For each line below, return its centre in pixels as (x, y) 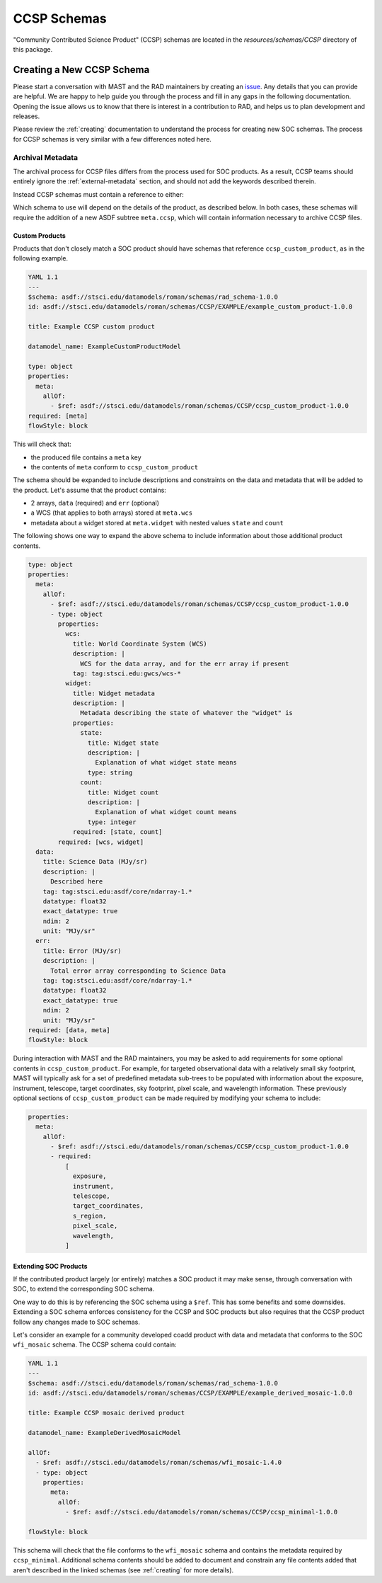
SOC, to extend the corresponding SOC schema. (84, 1289)
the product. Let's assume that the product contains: (89, 490)
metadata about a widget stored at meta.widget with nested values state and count (157, 522)
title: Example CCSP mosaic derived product (106, 1413)
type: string (110, 772)
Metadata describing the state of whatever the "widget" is (187, 713)
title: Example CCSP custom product (92, 327)
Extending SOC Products (50, 1266)
